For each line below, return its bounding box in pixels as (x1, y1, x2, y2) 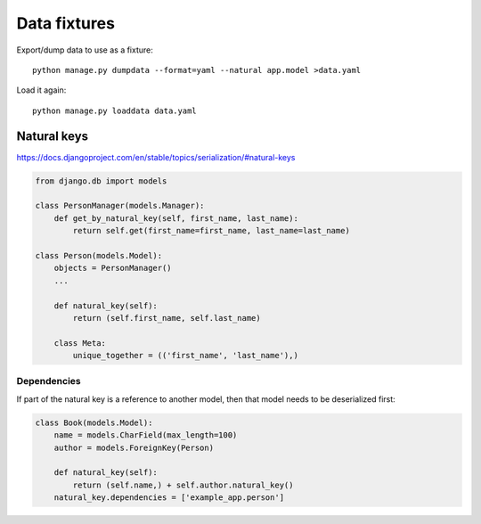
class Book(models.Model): (35, 417, 153, 428)
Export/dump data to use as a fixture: (16, 45, 153, 55)
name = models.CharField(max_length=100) (53, 430, 238, 440)
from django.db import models (35, 176, 167, 186)
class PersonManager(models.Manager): (35, 201, 205, 211)
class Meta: (53, 338, 107, 348)
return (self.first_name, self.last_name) (72, 313, 262, 323)
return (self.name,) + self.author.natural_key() (72, 479, 294, 490)
